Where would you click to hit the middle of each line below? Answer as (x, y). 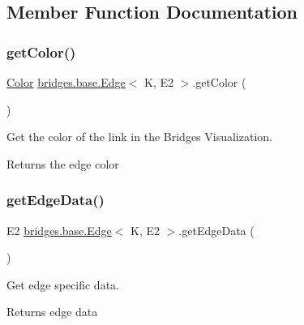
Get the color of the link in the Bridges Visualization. (139, 137)
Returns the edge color (63, 163)
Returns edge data (52, 312)
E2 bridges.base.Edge (59, 230)
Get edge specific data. (63, 284)
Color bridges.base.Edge (66, 82)
